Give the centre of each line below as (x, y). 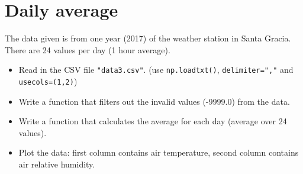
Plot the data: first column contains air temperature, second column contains (159, 152)
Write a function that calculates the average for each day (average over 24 (153, 121)
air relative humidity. (57, 164)
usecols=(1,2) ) (48, 81)
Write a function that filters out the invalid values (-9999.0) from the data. (154, 101)
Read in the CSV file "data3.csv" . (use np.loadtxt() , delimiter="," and (156, 70)
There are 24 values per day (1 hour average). (88, 49)
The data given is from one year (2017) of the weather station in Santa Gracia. (148, 38)
